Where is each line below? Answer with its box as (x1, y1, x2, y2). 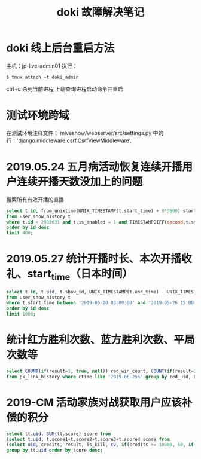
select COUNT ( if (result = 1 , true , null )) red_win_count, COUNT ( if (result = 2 (6, 368, 197, 374)
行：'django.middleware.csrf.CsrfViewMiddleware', (6, 137, 132, 144)
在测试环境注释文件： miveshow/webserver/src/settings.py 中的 (6, 129, 164, 136)
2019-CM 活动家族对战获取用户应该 (6, 396, 182, 409)
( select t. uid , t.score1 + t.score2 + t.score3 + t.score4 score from (6, 436, 170, 442)
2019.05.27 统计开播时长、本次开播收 (6, 252, 193, 266)
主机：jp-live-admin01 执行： (6, 62, 78, 69)
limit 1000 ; (6, 311, 36, 317)
